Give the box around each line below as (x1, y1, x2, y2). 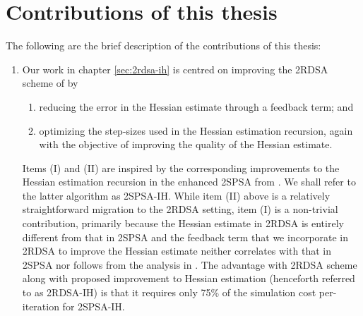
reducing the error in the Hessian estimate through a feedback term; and (39, 99, 354, 114)
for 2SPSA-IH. (62, 298, 125, 313)
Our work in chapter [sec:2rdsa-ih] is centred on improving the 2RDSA (22, 61, 328, 76)
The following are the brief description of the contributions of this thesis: (6, 38, 321, 53)
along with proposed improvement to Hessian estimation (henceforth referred (22, 271, 355, 286)
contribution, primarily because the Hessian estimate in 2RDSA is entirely (22, 216, 344, 231)
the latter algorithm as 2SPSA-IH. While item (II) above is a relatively (22, 188, 331, 202)
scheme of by (22, 75, 78, 90)
